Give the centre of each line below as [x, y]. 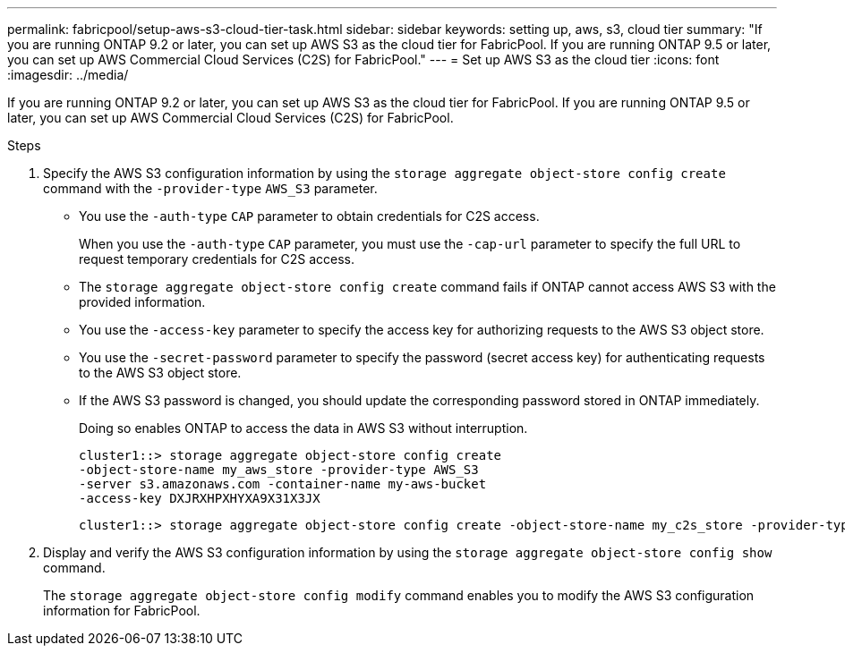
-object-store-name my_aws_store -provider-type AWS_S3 [279, 470]
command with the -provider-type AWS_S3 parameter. [210, 188]
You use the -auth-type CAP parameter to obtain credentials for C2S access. [309, 216]
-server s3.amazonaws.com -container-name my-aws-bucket [283, 484]
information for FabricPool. [122, 611]
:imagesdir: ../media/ [68, 75]
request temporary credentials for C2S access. [217, 259]
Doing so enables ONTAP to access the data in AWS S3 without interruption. [303, 428]
